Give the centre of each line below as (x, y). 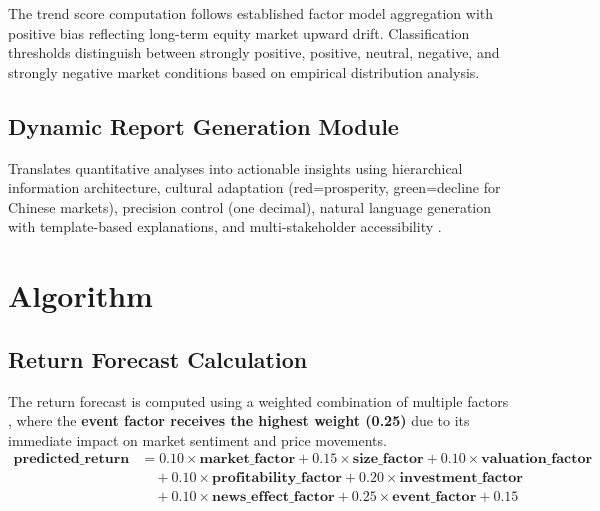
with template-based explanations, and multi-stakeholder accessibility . (225, 226)
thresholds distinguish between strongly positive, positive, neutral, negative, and (254, 52)
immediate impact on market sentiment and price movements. (197, 439)
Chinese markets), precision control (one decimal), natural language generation (250, 206)
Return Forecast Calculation (158, 358)
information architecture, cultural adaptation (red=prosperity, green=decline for (254, 187)
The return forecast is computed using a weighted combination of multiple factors (258, 400)
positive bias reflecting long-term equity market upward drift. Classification (239, 32)
